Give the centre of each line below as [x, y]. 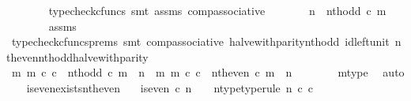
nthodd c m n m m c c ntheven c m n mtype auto [236, 72]
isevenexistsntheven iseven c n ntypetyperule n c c [170, 87]
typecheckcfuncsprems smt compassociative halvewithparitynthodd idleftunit [200, 41]
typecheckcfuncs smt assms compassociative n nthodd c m [217, 10]
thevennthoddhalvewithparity [77, 56]
